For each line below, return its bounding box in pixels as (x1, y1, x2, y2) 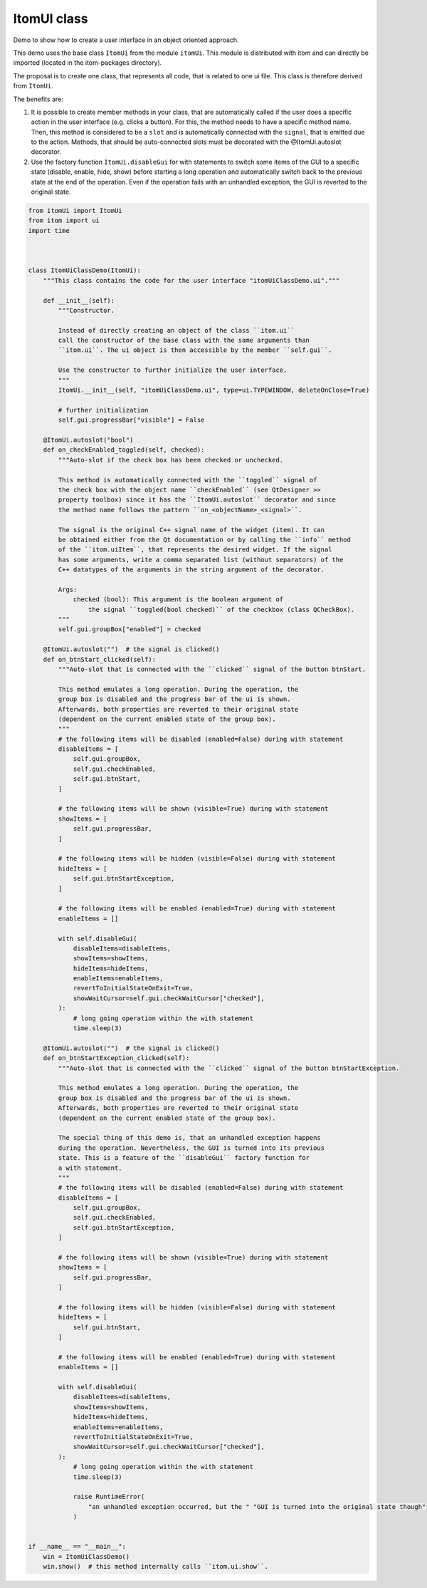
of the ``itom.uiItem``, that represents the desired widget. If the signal (58, 546, 332, 554)
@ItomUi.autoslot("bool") (43, 435, 134, 444)
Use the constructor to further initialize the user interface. (58, 366, 288, 374)
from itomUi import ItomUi (28, 207, 122, 214)
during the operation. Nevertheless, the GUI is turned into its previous (58, 1143, 325, 1152)
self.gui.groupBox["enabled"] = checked (58, 626, 201, 633)
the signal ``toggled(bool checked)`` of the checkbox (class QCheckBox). (88, 606, 355, 613)
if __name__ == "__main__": (28, 1542, 126, 1551)
